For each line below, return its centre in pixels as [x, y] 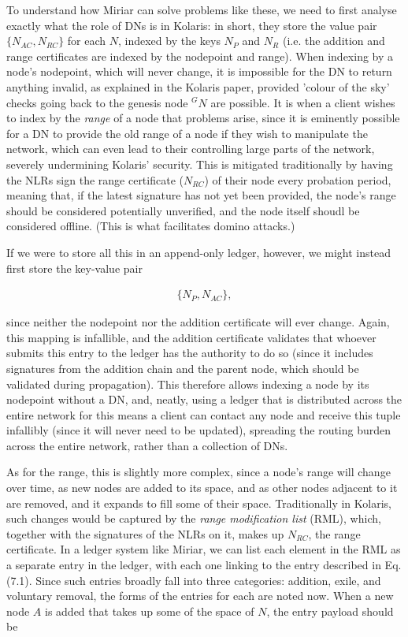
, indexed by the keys [169, 41]
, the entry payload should [330, 611]
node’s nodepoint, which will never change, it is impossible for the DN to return [199, 71]
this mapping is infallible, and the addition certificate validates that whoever [191, 337]
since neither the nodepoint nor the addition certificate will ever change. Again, [198, 322]
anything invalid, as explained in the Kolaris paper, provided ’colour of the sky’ [198, 86]
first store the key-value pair [74, 268]
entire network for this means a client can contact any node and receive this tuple [204, 414]
